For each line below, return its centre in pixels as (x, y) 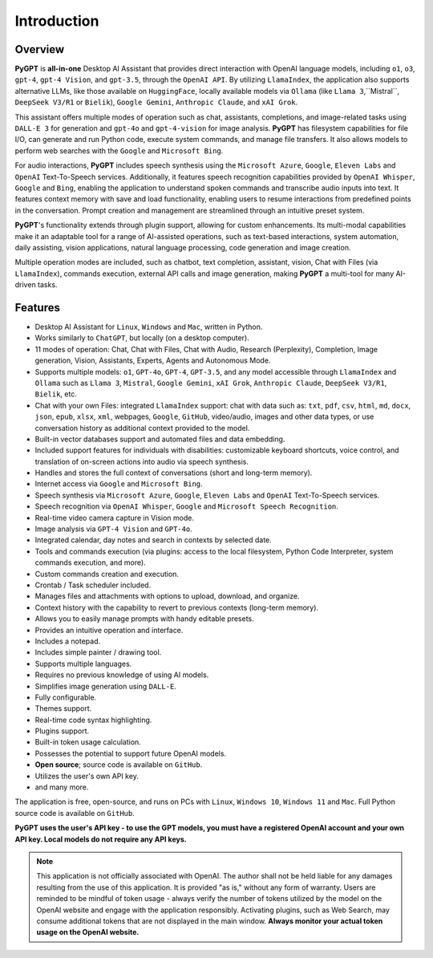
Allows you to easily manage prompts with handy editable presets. (144, 619)
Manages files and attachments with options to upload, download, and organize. (167, 596)
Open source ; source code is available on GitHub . (119, 765)
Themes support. (63, 708)
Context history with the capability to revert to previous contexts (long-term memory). (177, 607)
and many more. (62, 787)
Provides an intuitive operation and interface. (109, 630)
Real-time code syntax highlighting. (93, 720)
